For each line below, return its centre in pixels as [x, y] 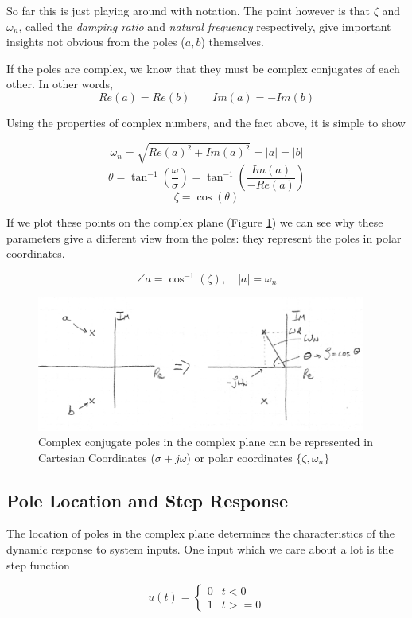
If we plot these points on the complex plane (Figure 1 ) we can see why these [195, 222]
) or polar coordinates [239, 457]
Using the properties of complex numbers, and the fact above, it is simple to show [206, 122]
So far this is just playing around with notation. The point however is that [189, 10]
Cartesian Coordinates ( [97, 457]
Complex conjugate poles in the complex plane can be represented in [206, 442]
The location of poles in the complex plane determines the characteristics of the [201, 533]
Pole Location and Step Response [147, 500]
